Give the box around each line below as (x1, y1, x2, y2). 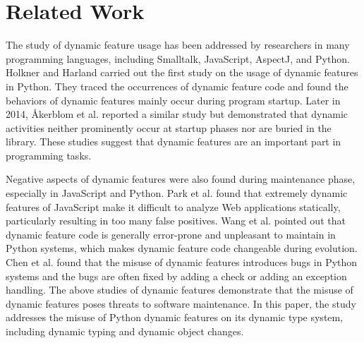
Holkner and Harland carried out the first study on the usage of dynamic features (6, 65, 358, 80)
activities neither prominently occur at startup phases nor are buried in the (6, 120, 332, 135)
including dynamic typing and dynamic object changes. (6, 324, 244, 338)
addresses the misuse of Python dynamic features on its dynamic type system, (6, 310, 344, 325)
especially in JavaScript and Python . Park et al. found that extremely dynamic (6, 186, 348, 200)
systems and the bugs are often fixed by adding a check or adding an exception (6, 268, 347, 283)
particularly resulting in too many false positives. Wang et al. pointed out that (6, 213, 346, 228)
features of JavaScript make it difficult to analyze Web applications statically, (6, 199, 341, 214)
